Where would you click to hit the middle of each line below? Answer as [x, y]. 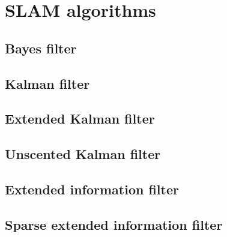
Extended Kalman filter [80, 118]
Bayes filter [41, 48]
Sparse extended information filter [114, 224]
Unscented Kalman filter [83, 154]
